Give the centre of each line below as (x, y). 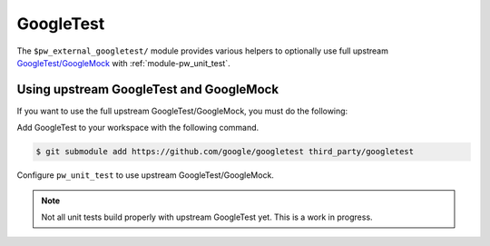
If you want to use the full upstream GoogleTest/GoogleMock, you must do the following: (182, 111)
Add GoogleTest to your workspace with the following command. (138, 128)
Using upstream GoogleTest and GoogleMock (148, 89)
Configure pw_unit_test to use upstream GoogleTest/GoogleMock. (145, 175)
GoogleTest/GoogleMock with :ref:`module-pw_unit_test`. (123, 63)
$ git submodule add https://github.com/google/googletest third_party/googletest (225, 152)
